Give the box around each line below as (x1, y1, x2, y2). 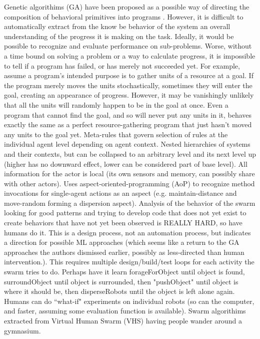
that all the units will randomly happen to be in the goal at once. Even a (4, 99, 228, 110)
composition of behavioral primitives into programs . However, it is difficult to (4, 11, 243, 22)
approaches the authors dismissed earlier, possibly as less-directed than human (4, 246, 244, 257)
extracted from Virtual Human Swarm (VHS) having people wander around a (4, 315, 242, 325)
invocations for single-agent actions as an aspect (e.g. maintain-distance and (4, 188, 237, 198)
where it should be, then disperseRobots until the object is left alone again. (4, 286, 235, 296)
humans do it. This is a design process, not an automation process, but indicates (4, 227, 251, 237)
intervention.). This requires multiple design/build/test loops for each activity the (4, 256, 254, 267)
